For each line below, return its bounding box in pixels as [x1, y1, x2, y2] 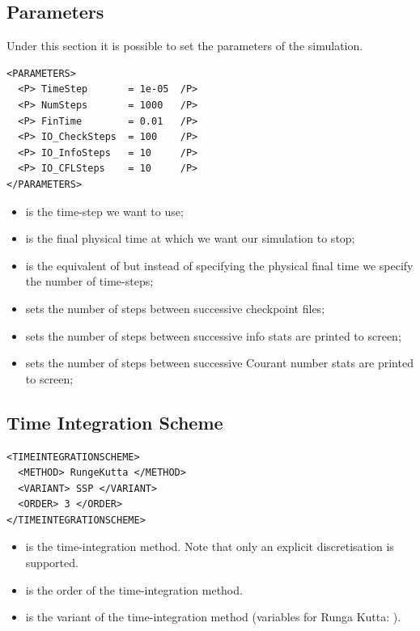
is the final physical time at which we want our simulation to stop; [25, 230, 355, 247]
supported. [25, 554, 78, 571]
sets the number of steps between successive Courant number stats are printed [25, 354, 414, 371]
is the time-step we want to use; [25, 202, 184, 219]
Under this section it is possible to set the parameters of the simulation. [6, 37, 363, 54]
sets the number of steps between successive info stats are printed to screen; [25, 327, 401, 344]
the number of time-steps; [25, 273, 154, 290]
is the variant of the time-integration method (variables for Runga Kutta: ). [25, 608, 401, 625]
